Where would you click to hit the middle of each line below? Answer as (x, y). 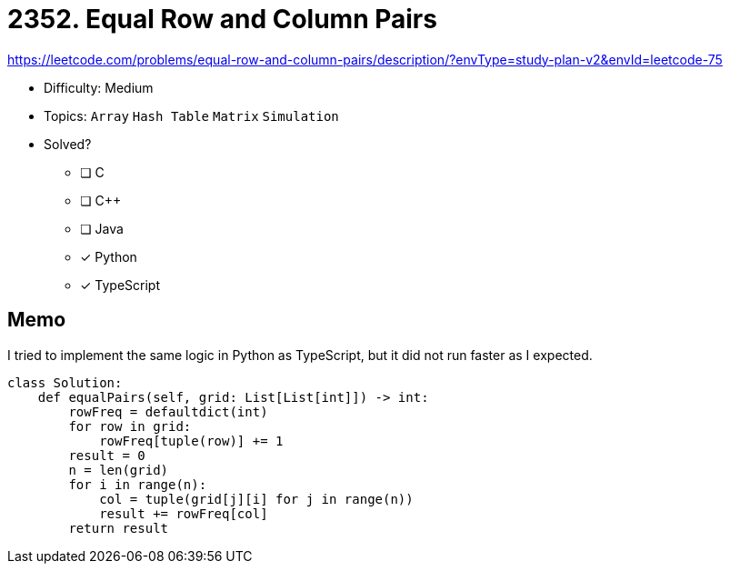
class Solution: (65, 382)
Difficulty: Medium (99, 87)
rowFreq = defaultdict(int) (168, 411)
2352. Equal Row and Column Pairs (222, 19)
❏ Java (102, 228)
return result (119, 528)
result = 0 (107, 455)
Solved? (68, 144)
